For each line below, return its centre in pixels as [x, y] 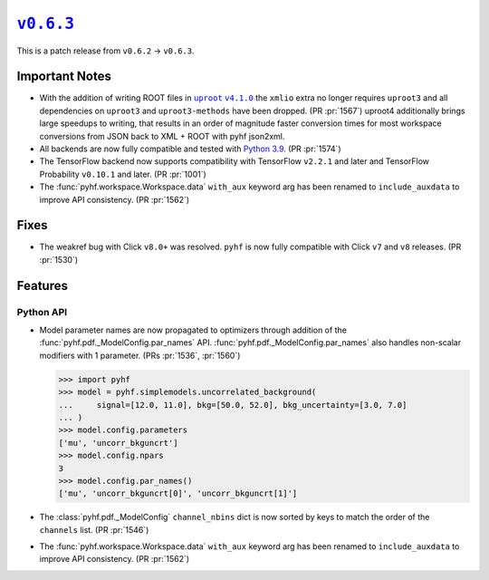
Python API [42, 312]
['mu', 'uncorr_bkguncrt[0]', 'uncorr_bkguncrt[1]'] [178, 493]
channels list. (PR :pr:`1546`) [94, 529]
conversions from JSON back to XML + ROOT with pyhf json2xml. [162, 136]
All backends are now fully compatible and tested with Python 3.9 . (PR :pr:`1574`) [190, 149]
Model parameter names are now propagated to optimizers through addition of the [193, 330]
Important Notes [64, 77]
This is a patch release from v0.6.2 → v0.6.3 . [105, 51]
